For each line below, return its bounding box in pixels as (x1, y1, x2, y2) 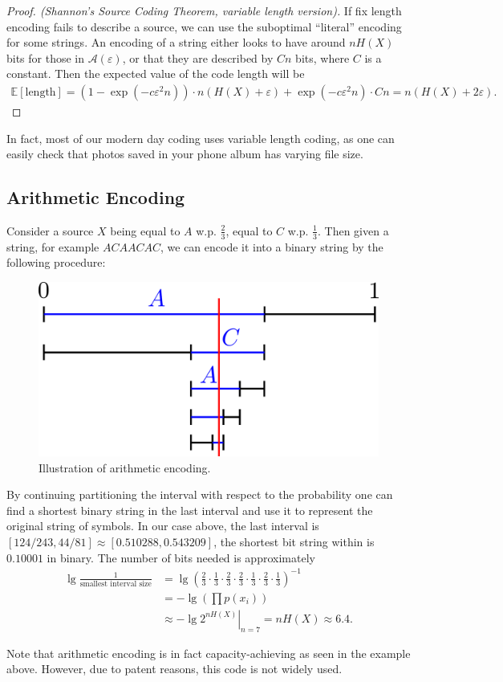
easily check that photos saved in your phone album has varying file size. (6, 145, 363, 162)
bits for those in (6, 49, 85, 66)
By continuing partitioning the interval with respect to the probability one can (6, 486, 393, 503)
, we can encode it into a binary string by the (160, 238, 383, 255)
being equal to (110, 222, 181, 239)
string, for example (6, 238, 99, 255)
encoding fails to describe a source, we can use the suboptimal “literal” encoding (6, 18, 402, 35)
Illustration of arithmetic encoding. (39, 459, 211, 476)
